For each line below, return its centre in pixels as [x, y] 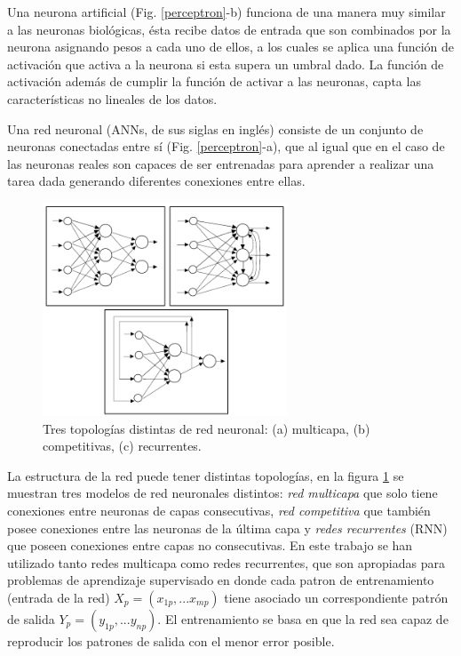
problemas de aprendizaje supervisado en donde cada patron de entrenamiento [221, 580]
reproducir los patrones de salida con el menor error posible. [171, 640]
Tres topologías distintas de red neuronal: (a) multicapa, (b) [207, 428]
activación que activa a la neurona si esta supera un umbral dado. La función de [226, 64]
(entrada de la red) [59, 597]
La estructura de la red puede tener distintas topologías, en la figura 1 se [206, 475]
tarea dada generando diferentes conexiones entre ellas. [156, 181]
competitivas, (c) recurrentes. [122, 446]
